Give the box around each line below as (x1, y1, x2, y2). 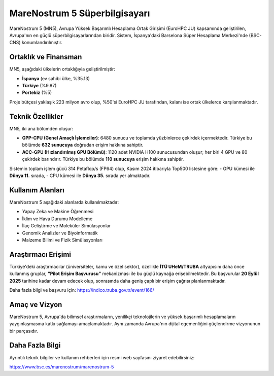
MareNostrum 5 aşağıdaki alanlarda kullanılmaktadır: (9, 199, 119, 205)
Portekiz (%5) (22, 89, 52, 96)
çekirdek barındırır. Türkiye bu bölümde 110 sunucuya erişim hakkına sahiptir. (22, 156, 184, 162)
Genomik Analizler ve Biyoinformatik (22, 230, 98, 236)
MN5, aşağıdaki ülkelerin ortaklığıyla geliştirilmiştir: (9, 66, 115, 72)
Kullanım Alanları (9, 186, 64, 194)
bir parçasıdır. (9, 328, 38, 334)
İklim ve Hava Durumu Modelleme (22, 216, 93, 222)
